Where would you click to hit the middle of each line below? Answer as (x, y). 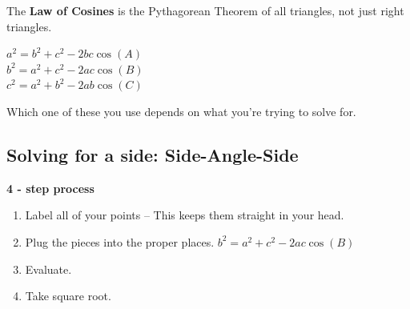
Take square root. (68, 296)
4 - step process (50, 188)
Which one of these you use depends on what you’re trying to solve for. (181, 111)
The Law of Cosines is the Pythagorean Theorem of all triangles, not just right (205, 10)
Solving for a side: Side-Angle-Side (153, 154)
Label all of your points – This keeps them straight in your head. (185, 215)
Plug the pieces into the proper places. (120, 241)
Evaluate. (48, 269)
